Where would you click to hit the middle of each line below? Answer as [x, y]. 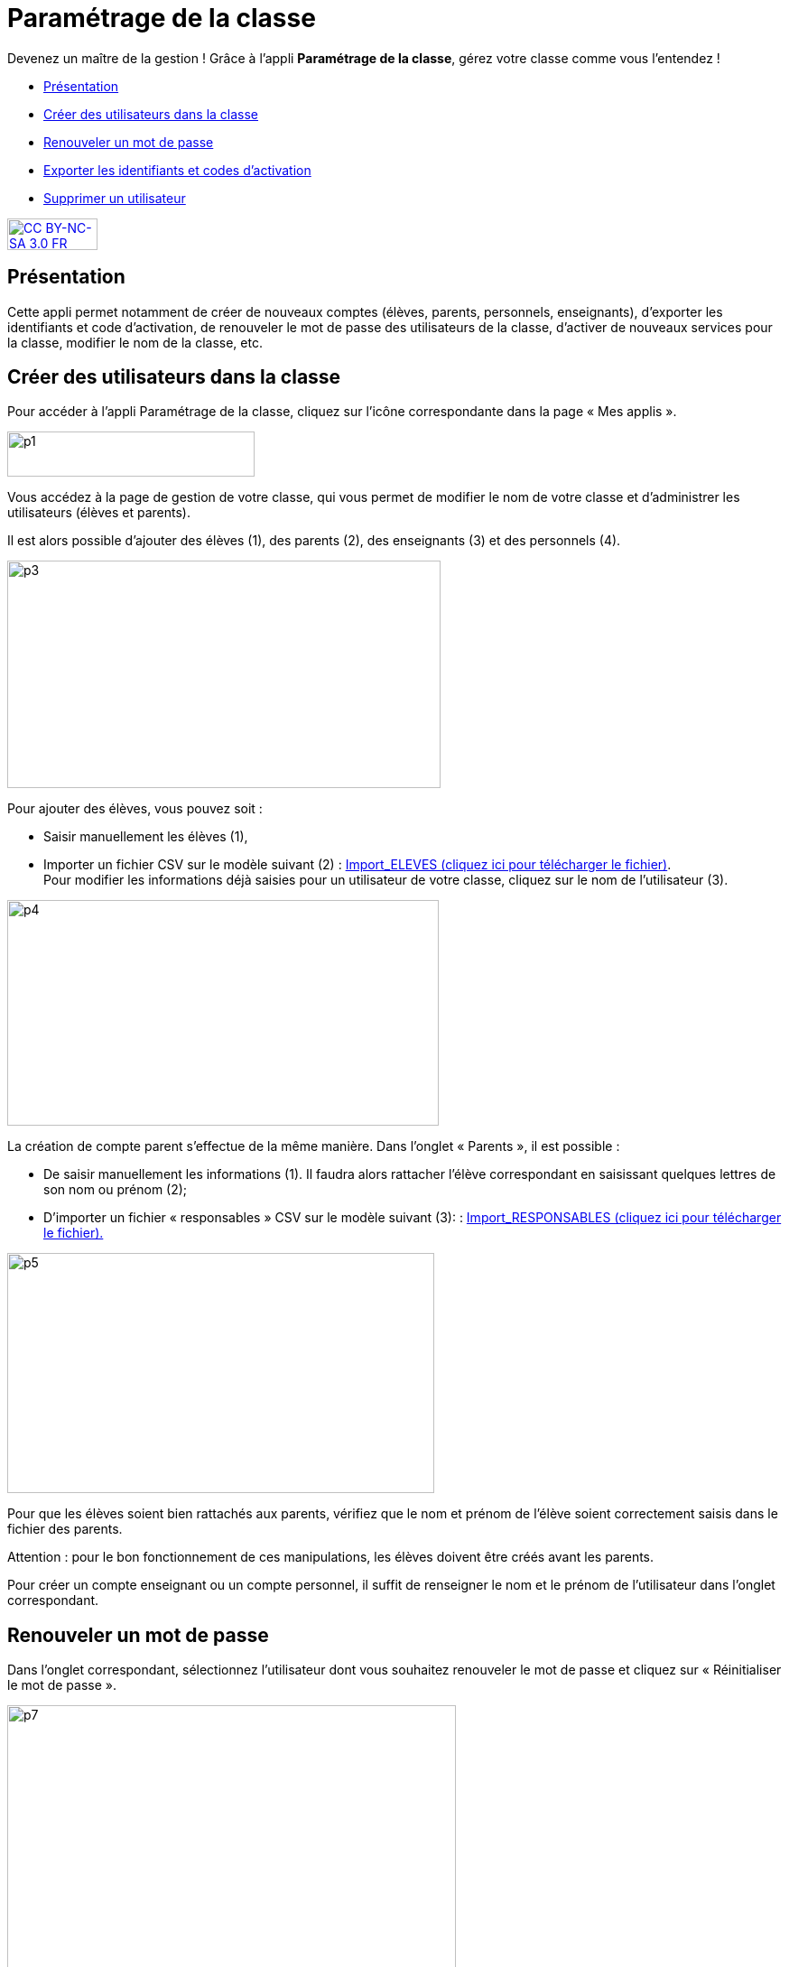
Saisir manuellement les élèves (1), [146, 837]
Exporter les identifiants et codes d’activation [177, 170]
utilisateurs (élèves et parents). [99, 513]
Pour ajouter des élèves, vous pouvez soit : [135, 809]
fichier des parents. [65, 1529]
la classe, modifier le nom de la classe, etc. [135, 342]
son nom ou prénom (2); [116, 1190]
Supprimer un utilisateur [115, 198]
